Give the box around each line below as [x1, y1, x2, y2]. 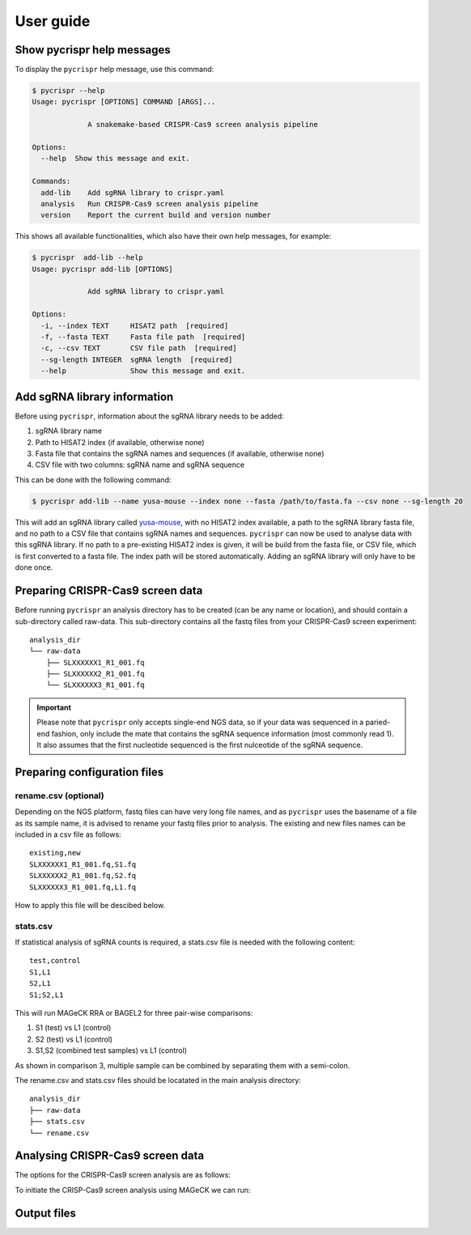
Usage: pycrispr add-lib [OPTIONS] [32, 264, 173, 274]
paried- [365, 717, 391, 728]
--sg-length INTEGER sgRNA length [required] [40, 354, 233, 364]
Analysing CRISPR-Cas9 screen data [15, 1149, 205, 1163]
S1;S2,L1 [29, 990, 64, 999]
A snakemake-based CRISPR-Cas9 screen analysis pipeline [87, 120, 319, 129]
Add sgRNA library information [15, 389, 174, 404]
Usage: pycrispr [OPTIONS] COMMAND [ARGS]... [32, 97, 216, 107]
